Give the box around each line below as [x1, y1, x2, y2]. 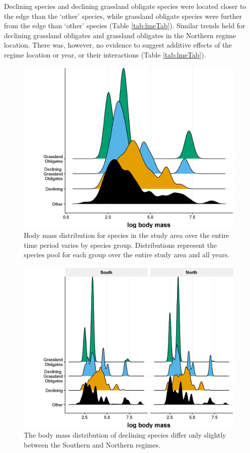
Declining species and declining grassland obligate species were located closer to [4, 1, 247, 11]
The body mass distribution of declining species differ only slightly [24, 430, 226, 440]
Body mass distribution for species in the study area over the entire [24, 230, 229, 240]
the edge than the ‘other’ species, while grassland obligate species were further [4, 10, 242, 21]
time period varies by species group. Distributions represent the [24, 239, 217, 250]
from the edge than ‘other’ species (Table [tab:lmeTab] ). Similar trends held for [4, 20, 246, 31]
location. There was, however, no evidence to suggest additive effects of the [4, 40, 232, 50]
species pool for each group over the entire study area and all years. [24, 249, 230, 260]
